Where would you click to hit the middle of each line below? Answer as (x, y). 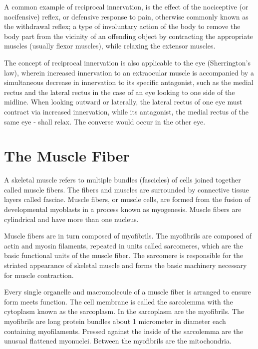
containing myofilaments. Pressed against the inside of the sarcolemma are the (124, 331)
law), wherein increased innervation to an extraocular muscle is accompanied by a (129, 72)
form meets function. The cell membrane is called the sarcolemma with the (119, 301)
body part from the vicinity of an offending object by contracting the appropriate (129, 36)
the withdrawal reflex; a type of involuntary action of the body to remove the (122, 26)
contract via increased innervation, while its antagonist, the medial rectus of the (127, 111)
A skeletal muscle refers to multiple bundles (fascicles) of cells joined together (123, 180)
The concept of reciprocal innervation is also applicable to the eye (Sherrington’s (127, 62)
